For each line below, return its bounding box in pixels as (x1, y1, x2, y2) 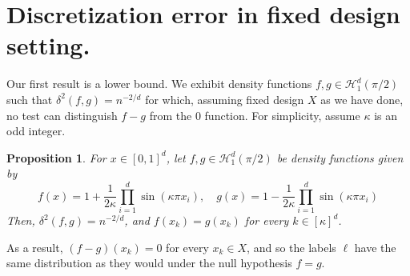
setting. (6, 29, 90, 62)
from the (149, 106, 192, 123)
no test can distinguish (6, 106, 118, 123)
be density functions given (276, 149, 404, 166)
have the (354, 238, 396, 255)
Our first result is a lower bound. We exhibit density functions (6, 75, 312, 92)
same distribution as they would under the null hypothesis (6, 254, 292, 271)
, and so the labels (247, 238, 336, 255)
